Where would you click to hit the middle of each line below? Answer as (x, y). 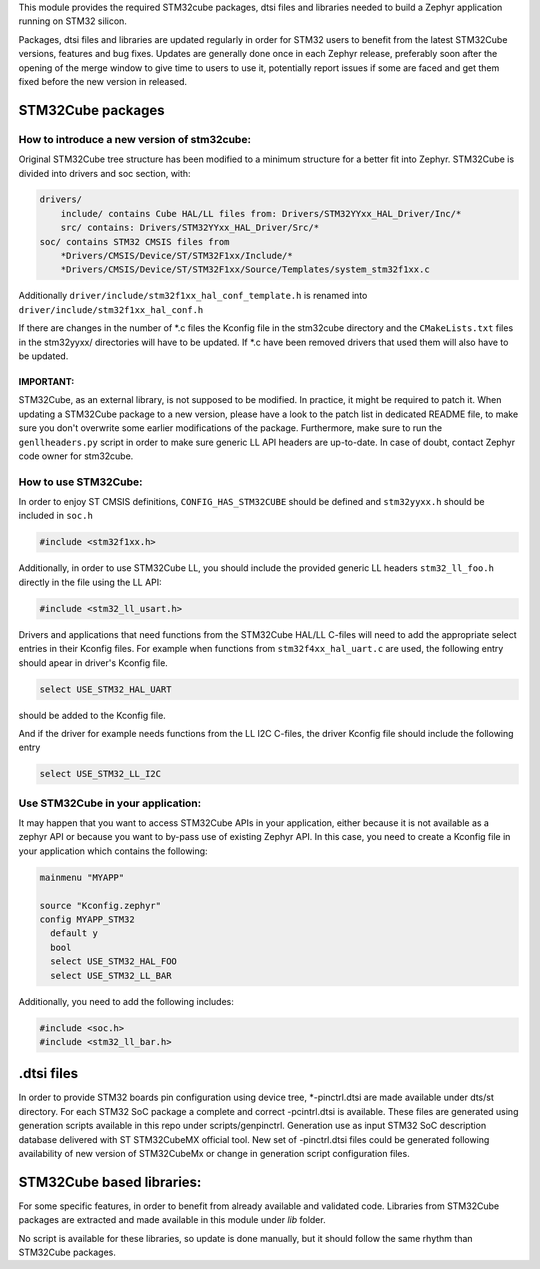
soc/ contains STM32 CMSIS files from (134, 241)
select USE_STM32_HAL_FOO (113, 961)
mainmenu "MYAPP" (82, 877)
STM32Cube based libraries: (110, 1181)
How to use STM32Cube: (80, 482)
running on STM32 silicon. (72, 21)
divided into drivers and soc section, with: (104, 173)
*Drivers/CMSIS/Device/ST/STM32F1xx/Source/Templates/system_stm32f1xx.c (245, 269)
